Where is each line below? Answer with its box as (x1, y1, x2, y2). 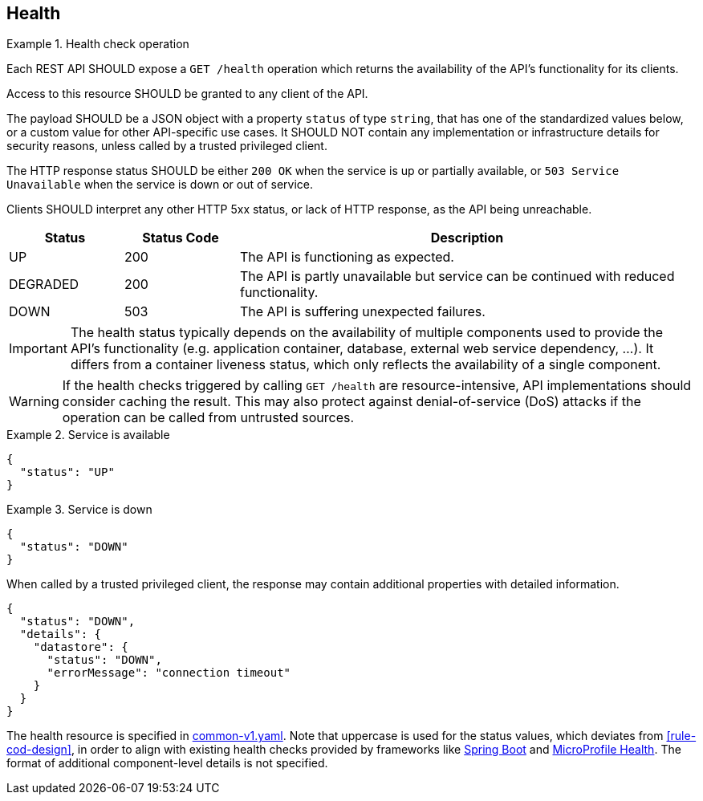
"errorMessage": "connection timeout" (47, 666, 291, 680)
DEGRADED (9, 276, 79, 293)
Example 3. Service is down (6, 502, 152, 517)
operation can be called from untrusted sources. (62, 409, 355, 426)
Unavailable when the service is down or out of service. (6, 177, 314, 192)
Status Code (142, 230, 219, 246)
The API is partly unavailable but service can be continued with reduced (239, 268, 675, 285)
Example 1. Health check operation (6, 37, 189, 51)
